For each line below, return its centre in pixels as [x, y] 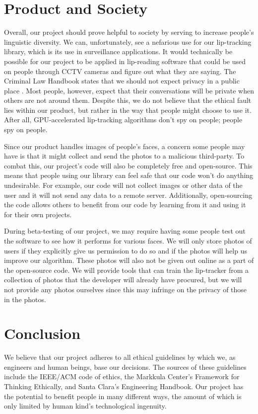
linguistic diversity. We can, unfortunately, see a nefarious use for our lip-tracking [128, 41]
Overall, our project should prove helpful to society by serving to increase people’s [129, 32]
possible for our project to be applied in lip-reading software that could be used [125, 61]
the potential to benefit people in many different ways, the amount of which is [123, 396]
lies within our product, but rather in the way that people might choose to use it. [128, 110]
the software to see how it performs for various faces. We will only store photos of [128, 241]
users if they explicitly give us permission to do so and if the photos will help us [126, 250]
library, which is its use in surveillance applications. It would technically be [118, 51]
